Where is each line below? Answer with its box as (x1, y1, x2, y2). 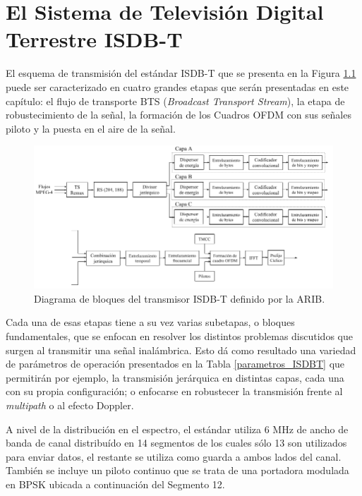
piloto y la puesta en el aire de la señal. (6, 121, 176, 135)
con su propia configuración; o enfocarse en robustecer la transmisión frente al (6, 384, 343, 399)
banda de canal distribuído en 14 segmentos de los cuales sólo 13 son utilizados (6, 435, 347, 450)
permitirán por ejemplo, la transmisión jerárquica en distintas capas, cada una (6, 370, 344, 385)
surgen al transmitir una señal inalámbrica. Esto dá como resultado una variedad (6, 342, 356, 357)
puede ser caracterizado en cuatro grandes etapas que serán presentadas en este (6, 79, 349, 94)
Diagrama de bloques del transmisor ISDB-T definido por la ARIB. (34, 291, 325, 306)
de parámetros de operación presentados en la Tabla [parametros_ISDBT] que (6, 356, 345, 371)
